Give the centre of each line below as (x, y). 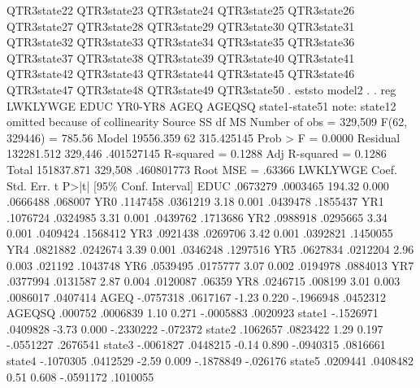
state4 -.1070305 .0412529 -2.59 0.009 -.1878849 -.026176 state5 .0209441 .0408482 (210, 361)
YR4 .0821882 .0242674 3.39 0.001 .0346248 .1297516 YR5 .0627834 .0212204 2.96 (210, 248)
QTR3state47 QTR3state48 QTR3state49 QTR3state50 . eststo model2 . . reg (201, 89)
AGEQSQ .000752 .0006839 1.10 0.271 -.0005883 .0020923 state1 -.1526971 (193, 313)
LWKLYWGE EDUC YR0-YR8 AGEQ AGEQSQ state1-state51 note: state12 (201, 105)
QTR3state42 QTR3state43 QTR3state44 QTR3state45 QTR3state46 (181, 74)
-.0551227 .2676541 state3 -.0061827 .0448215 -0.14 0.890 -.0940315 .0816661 (196, 344)
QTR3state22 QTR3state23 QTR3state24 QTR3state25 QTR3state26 (181, 10)
